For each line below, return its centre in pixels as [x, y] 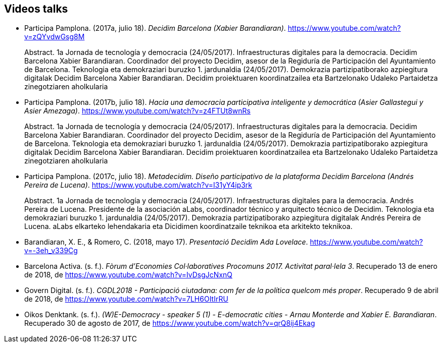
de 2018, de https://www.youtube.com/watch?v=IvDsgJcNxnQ [128, 275]
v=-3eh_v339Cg [51, 251]
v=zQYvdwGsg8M [55, 37]
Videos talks [36, 9]
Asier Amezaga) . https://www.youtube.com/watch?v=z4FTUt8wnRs [138, 111]
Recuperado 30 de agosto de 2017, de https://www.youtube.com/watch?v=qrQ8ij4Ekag [170, 323]
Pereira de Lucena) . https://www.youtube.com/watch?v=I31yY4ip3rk [138, 185]
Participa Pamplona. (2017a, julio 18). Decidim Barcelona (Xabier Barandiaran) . [155, 28]
